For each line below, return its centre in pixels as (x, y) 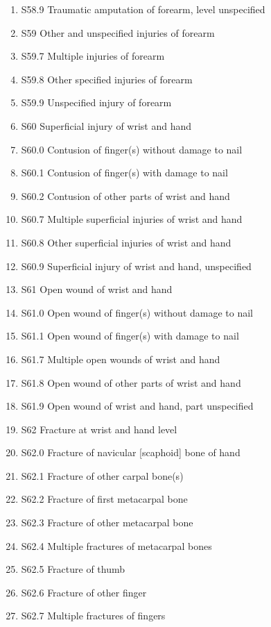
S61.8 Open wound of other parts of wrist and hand (131, 382)
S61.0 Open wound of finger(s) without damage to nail (137, 312)
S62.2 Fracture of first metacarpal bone (104, 499)
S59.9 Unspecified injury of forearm (96, 102)
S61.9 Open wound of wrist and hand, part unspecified (137, 406)
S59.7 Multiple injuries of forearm (93, 56)
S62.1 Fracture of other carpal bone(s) (102, 475)
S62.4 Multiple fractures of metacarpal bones (116, 545)
